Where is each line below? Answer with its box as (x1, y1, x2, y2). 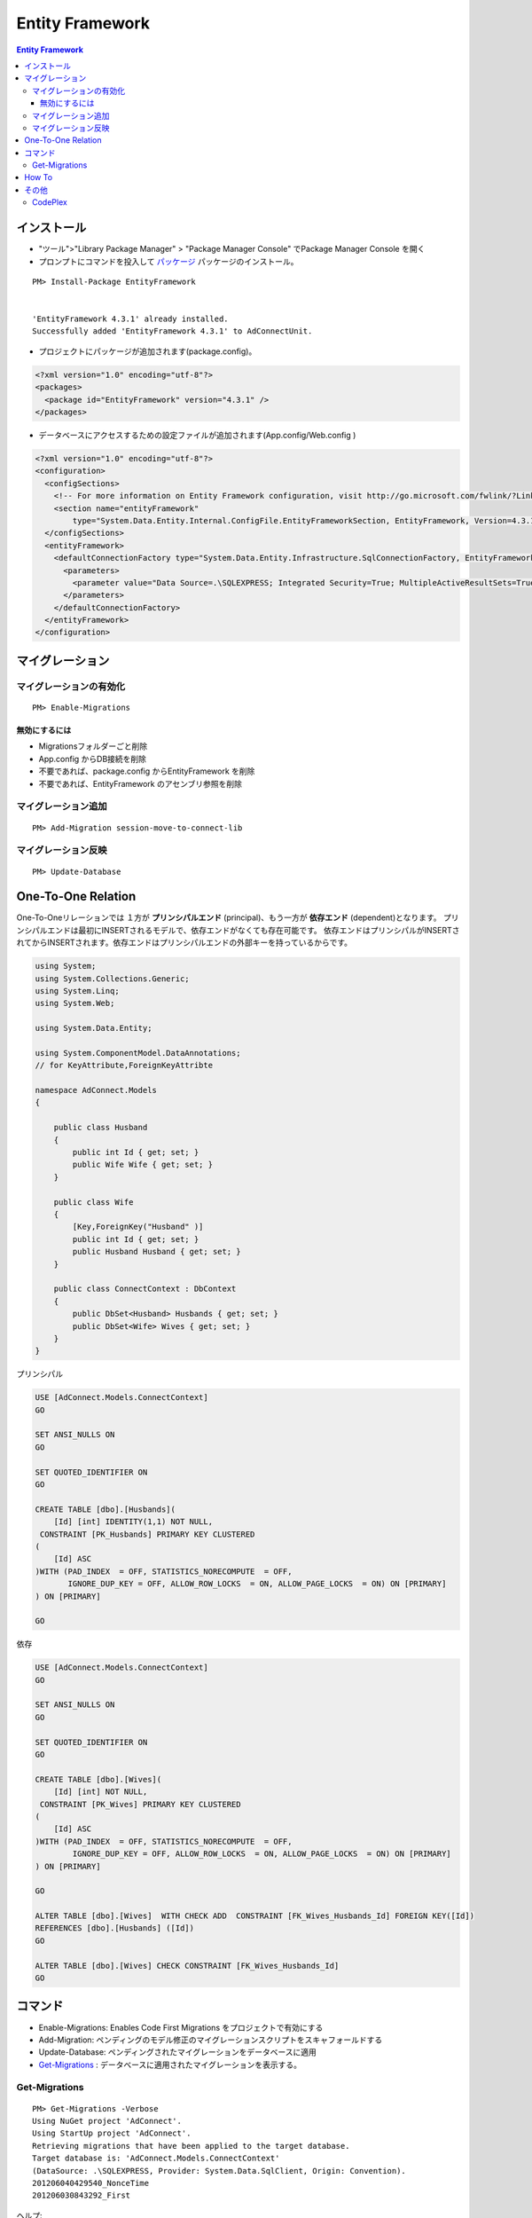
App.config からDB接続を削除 (38, 753, 146, 764)
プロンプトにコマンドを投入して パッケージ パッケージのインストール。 (38, 256, 299, 266)
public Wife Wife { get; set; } (72, 1160, 213, 1170)
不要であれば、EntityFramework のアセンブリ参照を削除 (38, 778, 243, 789)
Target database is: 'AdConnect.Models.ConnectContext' (32, 2153, 280, 2164)
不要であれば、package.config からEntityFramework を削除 (38, 766, 255, 776)
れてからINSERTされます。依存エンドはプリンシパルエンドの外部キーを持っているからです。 (16, 937, 352, 948)
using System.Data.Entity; (35, 1023, 153, 1034)
